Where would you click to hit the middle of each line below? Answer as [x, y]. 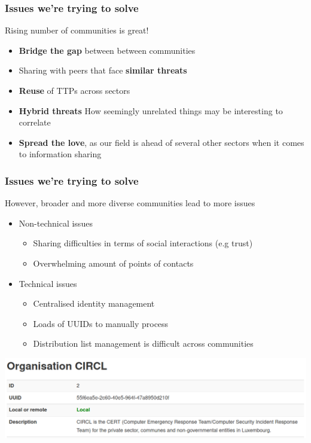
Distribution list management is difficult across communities [143, 343]
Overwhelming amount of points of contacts [113, 263]
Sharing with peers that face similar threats [103, 70]
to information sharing [60, 154]
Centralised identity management [94, 303]
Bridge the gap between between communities [107, 50]
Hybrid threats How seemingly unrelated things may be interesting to [151, 110]
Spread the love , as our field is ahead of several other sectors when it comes [161, 142]
